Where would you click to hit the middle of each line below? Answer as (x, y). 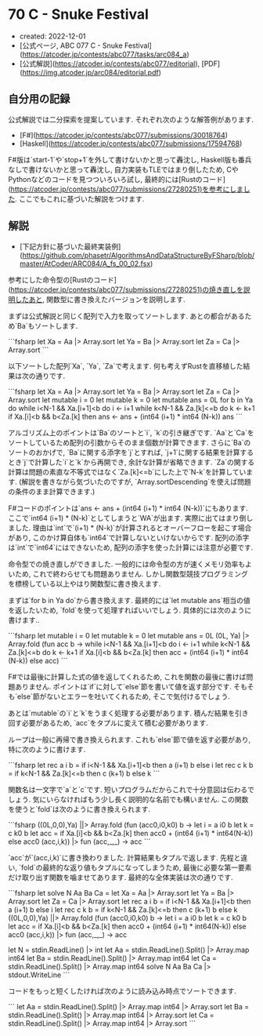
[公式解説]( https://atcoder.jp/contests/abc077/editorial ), (110, 64)
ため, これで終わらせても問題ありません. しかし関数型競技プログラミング (131, 573)
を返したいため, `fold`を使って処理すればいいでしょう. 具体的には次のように (130, 610)
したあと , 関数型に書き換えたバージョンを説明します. (100, 299)
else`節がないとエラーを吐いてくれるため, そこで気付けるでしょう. (124, 696)
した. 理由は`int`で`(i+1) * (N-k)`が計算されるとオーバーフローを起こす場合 (133, 528)
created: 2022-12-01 (52, 36)
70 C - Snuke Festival (78, 15)
